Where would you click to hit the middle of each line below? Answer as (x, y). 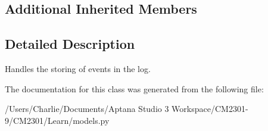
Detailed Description (70, 44)
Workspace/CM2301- (210, 109)
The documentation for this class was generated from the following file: (134, 88)
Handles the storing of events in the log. (78, 68)
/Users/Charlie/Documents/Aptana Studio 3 (87, 109)
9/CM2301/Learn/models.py (57, 120)
